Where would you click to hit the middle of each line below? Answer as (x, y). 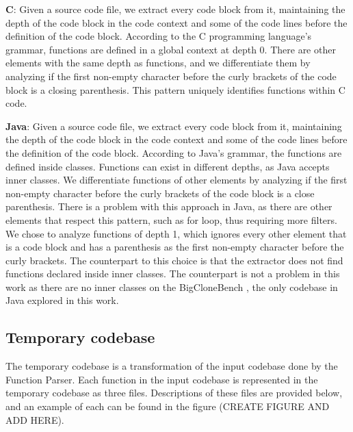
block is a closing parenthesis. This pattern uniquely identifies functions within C (175, 89)
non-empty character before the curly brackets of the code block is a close (160, 193)
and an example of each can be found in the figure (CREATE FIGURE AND (168, 406)
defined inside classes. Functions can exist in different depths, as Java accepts (168, 166)
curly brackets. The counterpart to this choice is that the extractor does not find (174, 260)
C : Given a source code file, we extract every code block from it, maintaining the (175, 9)
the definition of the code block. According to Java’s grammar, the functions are (174, 152)
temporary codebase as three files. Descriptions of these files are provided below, (174, 393)
